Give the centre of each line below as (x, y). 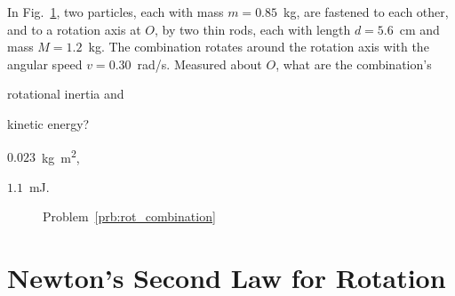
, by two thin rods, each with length (252, 29)
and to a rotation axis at (74, 29)
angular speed (45, 64)
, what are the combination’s (354, 64)
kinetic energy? (48, 123)
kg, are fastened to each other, (366, 12)
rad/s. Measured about (200, 64)
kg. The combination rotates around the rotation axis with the (259, 47)
